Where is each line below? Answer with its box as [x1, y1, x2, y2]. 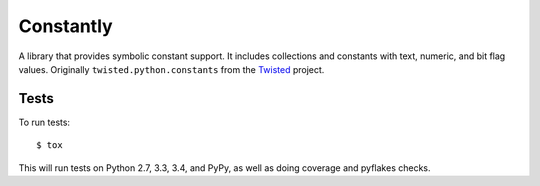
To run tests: [18, 116, 70, 128]
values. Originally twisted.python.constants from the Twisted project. [18, 63, 325, 75]
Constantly [18, 15, 114, 37]
